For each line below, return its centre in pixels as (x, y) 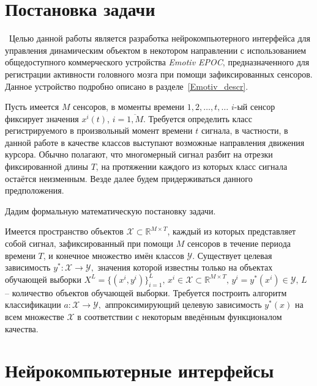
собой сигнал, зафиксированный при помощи (89, 243)
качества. (22, 328)
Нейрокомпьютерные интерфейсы (140, 370)
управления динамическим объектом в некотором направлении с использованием (156, 50)
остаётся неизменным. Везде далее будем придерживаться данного (129, 178)
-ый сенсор (255, 107)
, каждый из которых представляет (232, 231)
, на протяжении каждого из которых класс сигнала (192, 166)
